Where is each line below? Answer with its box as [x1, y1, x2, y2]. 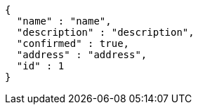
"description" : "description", [16, 27, 194, 38]
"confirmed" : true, [16, 38, 130, 49]
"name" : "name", [16, 15, 112, 27]
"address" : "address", [16, 49, 147, 60]
